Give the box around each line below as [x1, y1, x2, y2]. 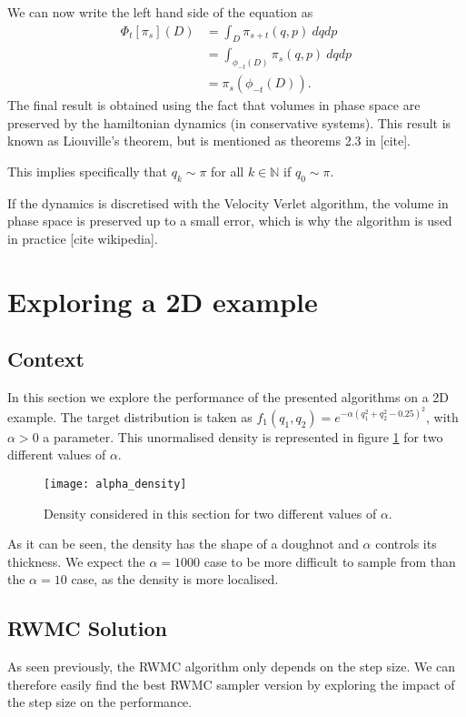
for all [211, 162, 244, 181]
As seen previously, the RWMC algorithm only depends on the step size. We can [7, 657, 456, 676]
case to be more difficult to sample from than [203, 551, 456, 571]
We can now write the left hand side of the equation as [7, 3, 313, 21]
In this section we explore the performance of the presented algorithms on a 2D [7, 388, 449, 407]
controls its [375, 534, 437, 553]
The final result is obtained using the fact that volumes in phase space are [7, 96, 421, 115]
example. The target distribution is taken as [7, 407, 253, 426]
